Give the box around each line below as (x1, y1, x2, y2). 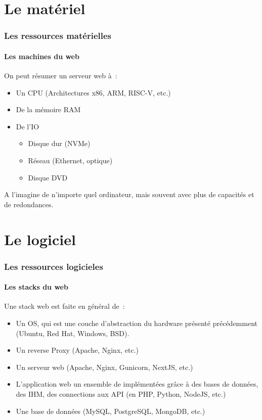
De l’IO (16, 121, 39, 131)
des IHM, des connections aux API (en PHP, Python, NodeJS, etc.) (16, 388, 226, 399)
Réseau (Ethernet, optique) (28, 155, 113, 165)
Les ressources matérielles (4, 29, 111, 42)
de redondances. (4, 199, 54, 209)
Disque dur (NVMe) (28, 138, 91, 149)
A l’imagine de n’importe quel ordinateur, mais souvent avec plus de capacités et (4, 189, 254, 200)
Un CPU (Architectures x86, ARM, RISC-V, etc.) (16, 87, 171, 98)
